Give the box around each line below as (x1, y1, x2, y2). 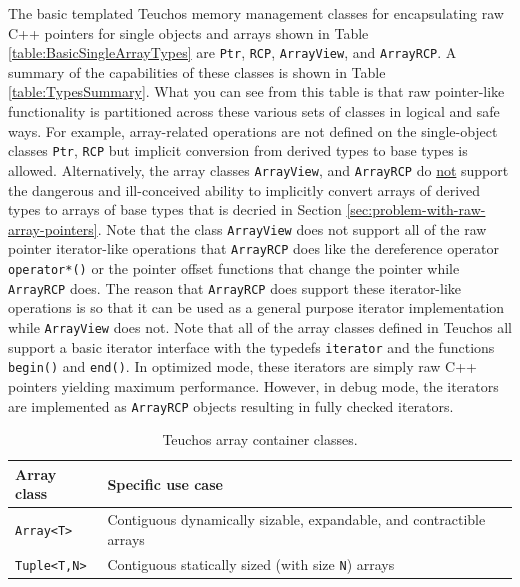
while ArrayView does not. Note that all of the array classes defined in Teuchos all (8, 316, 512, 337)
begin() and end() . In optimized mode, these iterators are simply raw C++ (8, 356, 477, 377)
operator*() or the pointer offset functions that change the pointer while (8, 258, 460, 279)
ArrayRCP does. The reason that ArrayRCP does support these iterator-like (8, 277, 462, 298)
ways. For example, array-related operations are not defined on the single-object (8, 120, 498, 141)
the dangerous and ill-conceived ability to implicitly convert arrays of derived (8, 179, 481, 200)
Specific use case (107, 473, 223, 494)
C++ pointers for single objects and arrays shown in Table (8, 22, 369, 43)
